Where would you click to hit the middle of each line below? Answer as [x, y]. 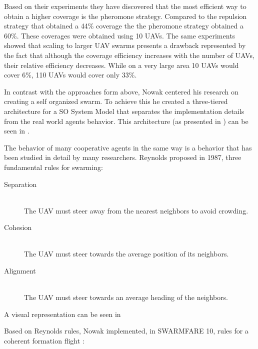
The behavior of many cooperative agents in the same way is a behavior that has [128, 147]
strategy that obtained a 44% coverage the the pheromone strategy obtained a [124, 26]
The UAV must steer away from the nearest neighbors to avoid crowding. [136, 210]
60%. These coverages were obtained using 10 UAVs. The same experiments [120, 35]
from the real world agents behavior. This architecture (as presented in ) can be [126, 121]
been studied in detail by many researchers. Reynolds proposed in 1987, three [123, 157]
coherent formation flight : [44, 341]
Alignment [20, 271]
